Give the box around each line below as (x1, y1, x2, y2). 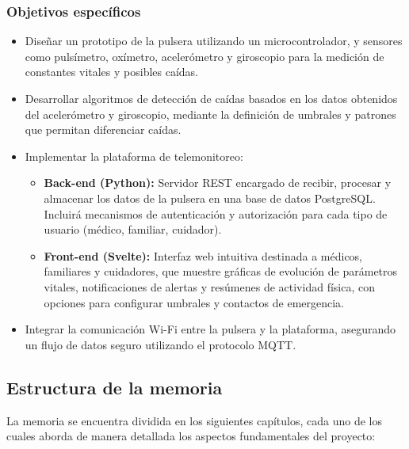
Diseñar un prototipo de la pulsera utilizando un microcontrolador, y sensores (25, 32, 403, 49)
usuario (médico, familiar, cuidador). (44, 221, 222, 238)
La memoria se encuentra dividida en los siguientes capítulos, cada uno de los (6, 412, 382, 428)
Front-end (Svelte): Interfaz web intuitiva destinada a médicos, (44, 247, 363, 264)
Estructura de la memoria (6, 375, 223, 399)
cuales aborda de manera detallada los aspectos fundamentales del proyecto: (6, 428, 376, 444)
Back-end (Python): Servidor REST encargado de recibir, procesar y (44, 174, 392, 191)
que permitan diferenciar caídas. (25, 121, 182, 138)
